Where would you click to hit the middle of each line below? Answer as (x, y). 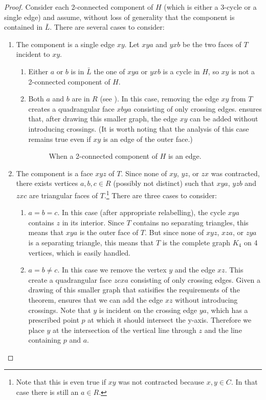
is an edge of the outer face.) (148, 139)
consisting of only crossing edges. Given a (195, 279)
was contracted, (235, 173)
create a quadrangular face (70, 279)
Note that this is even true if (61, 382)
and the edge (195, 270)
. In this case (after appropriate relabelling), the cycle (141, 212)
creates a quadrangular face (71, 108)
